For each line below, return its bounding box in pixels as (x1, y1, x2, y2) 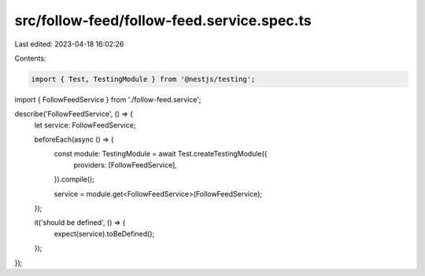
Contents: (14, 53, 46, 63)
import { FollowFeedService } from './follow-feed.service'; (14, 94, 201, 104)
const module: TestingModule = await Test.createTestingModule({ (54, 149, 268, 159)
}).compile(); (54, 175, 94, 184)
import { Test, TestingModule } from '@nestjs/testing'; (31, 75, 256, 83)
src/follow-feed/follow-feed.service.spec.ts (14, 12, 312, 29)
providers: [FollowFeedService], (73, 160, 177, 169)
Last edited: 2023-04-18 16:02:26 (14, 39, 124, 49)
